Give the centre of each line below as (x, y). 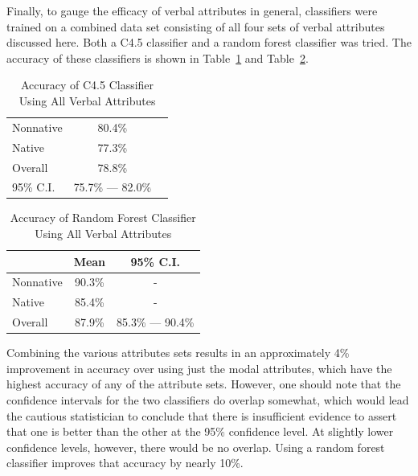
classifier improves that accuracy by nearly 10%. (125, 463)
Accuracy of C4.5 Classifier (87, 85)
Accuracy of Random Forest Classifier (103, 217)
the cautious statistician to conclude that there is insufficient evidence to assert (202, 415)
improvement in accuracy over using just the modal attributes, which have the (199, 368)
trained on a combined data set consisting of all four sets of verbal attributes (196, 26)
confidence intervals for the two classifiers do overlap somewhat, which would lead (208, 400)
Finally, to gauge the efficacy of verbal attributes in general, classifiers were (192, 10)
